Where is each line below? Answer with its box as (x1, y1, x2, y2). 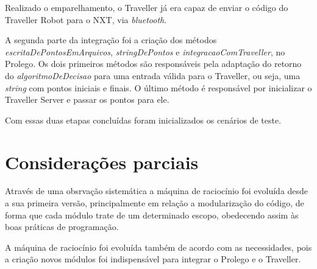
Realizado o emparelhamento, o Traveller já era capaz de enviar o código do (5, 1, 288, 13)
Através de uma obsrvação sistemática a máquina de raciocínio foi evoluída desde (5, 184, 308, 197)
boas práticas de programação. (5, 220, 119, 233)
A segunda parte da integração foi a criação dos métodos (5, 33, 217, 46)
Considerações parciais (5, 149, 199, 174)
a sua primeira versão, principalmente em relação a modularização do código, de (5, 197, 304, 209)
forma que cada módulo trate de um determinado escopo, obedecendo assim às (5, 208, 299, 221)
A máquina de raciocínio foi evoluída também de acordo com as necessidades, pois (5, 240, 312, 253)
